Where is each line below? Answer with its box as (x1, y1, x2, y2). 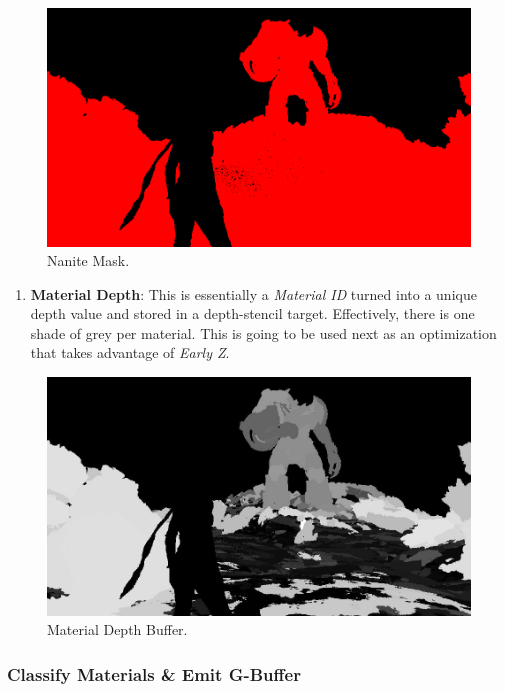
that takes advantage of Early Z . (30, 342, 230, 363)
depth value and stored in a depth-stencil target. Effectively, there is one (30, 303, 475, 324)
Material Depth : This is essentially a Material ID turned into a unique (30, 283, 477, 304)
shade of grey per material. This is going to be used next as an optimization (30, 322, 497, 343)
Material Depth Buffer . (47, 619, 188, 640)
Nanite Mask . (47, 250, 130, 271)
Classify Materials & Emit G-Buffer (7, 661, 301, 686)
